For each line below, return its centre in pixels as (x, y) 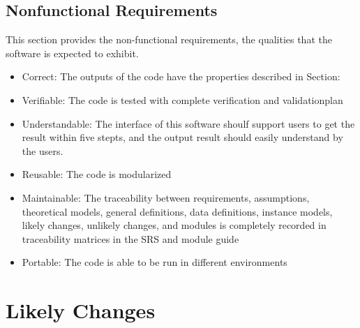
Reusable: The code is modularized (97, 174)
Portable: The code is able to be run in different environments (155, 262)
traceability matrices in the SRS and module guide (130, 238)
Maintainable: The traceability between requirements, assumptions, (166, 197)
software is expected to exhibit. (72, 53)
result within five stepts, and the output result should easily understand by (182, 137)
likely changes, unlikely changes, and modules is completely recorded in (174, 225)
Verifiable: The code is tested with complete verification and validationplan (182, 99)
